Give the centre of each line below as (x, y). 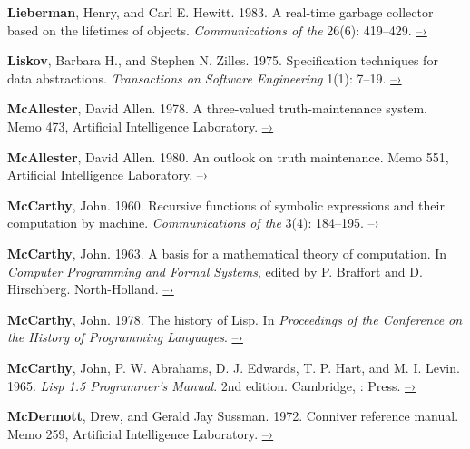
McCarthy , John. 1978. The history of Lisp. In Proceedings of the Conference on (235, 319)
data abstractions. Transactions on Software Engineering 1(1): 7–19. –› (205, 78)
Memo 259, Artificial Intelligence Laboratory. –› (141, 433)
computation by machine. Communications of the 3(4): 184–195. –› (194, 223)
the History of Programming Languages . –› (125, 337)
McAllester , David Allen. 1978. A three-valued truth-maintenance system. (217, 108)
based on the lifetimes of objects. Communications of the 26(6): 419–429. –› (217, 29)
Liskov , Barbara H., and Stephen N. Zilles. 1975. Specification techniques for (223, 60)
